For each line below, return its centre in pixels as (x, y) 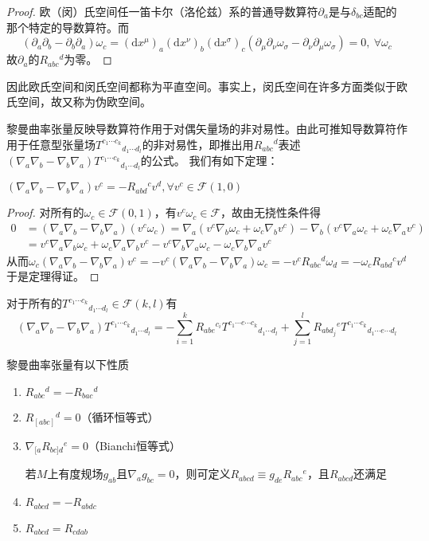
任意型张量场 (62, 144)
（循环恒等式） (120, 417)
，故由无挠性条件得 (271, 212)
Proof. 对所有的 (45, 212)
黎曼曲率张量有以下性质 (68, 365)
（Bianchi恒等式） (134, 445)
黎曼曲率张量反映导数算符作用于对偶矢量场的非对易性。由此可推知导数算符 (201, 128)
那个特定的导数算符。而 (68, 27)
